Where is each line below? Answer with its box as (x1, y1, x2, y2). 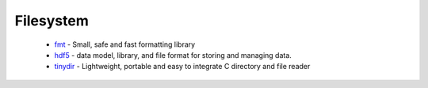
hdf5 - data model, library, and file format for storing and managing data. (54, 50, 292, 59)
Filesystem (14, 12, 89, 29)
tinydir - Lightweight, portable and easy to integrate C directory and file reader (54, 62, 311, 71)
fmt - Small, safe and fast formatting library (54, 40, 196, 49)
